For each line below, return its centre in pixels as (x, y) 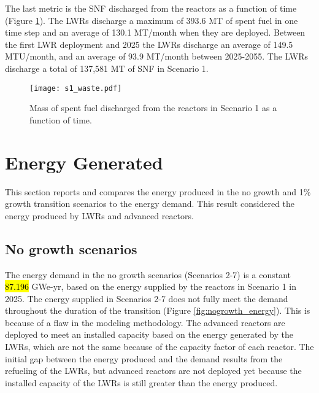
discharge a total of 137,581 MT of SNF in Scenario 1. (107, 68)
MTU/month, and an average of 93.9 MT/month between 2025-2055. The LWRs (156, 56)
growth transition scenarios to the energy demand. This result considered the (150, 204)
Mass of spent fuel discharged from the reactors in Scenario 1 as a (153, 108)
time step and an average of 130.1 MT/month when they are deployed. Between (155, 32)
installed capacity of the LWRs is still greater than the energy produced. (141, 382)
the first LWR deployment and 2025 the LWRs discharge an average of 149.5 (149, 44)
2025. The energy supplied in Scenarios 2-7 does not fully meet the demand (147, 298)
